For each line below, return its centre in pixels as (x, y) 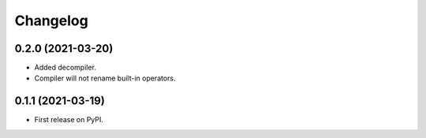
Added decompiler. (65, 68)
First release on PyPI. (69, 120)
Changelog (51, 21)
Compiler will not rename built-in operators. (105, 78)
